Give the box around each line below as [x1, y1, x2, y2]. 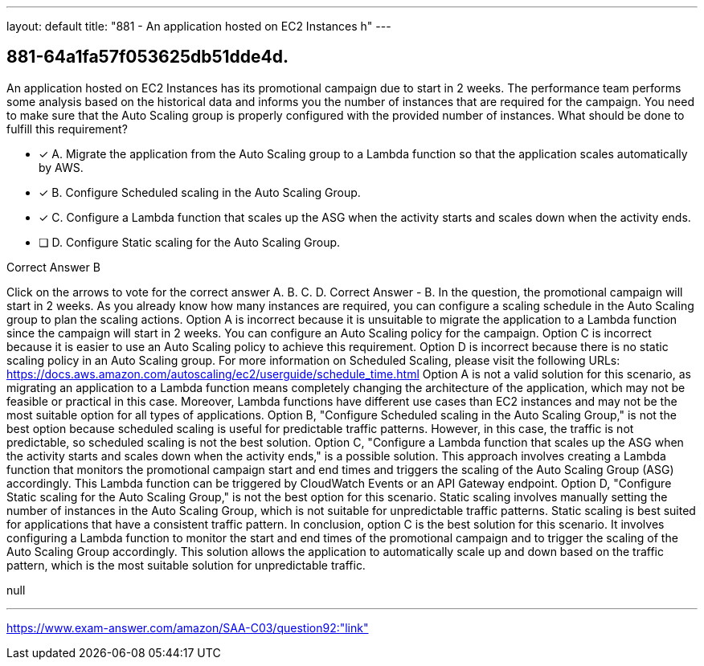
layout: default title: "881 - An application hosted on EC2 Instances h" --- [6, 19, 391, 33]
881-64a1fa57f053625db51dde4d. [6, 47, 289, 67]
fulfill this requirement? [6, 121, 128, 136]
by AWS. [39, 160, 84, 174]
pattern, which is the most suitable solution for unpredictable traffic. [6, 558, 366, 572]
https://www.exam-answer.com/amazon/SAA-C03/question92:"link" [6, 620, 369, 635]
